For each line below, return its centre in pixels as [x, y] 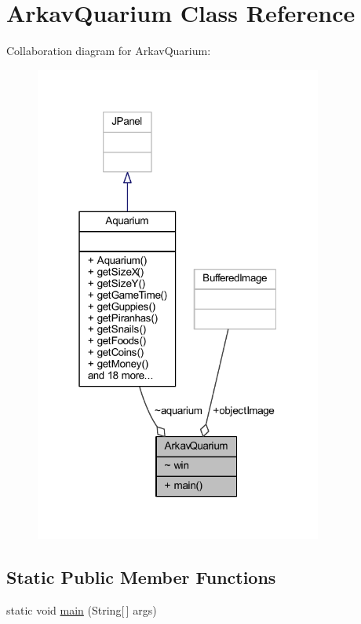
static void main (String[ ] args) [82, 609]
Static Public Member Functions [141, 576]
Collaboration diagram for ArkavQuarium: [109, 51]
